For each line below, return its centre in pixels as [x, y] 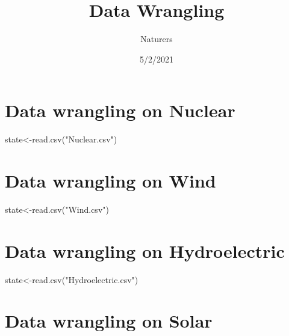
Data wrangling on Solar [109, 321]
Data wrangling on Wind [110, 181]
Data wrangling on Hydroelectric [145, 250]
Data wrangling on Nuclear [120, 110]
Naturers [157, 39]
